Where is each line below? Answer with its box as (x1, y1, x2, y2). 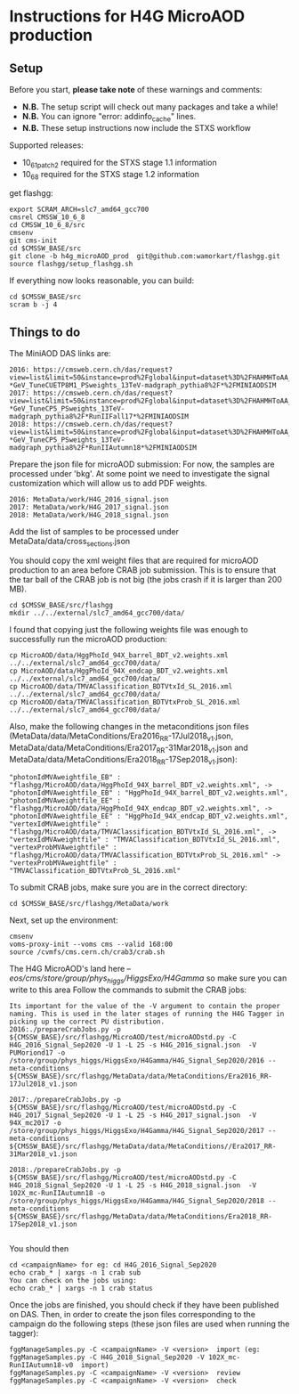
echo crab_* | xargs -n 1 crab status (9, 1284, 153, 1293)
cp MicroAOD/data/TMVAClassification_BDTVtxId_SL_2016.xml (9, 682, 233, 691)
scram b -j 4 (9, 300, 58, 309)
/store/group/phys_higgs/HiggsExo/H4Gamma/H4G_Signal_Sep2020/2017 (9, 1127, 265, 1136)
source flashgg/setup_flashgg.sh (9, 260, 133, 269)
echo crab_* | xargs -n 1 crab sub (9, 1268, 141, 1277)
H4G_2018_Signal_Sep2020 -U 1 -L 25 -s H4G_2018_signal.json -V (9, 1181, 256, 1190)
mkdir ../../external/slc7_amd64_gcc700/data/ (9, 608, 185, 617)
